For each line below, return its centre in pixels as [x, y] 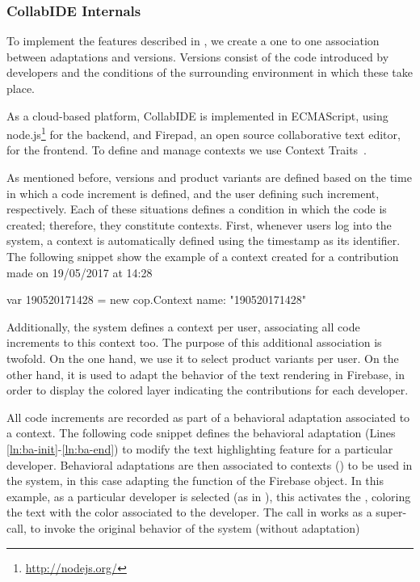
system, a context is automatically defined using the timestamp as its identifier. [204, 240]
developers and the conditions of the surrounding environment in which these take [210, 72]
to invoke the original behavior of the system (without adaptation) [195, 527]
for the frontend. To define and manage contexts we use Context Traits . [187, 150]
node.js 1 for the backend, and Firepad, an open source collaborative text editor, [204, 133]
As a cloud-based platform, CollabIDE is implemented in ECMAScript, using [197, 115]
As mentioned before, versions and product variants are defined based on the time [209, 177]
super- [391, 512]
